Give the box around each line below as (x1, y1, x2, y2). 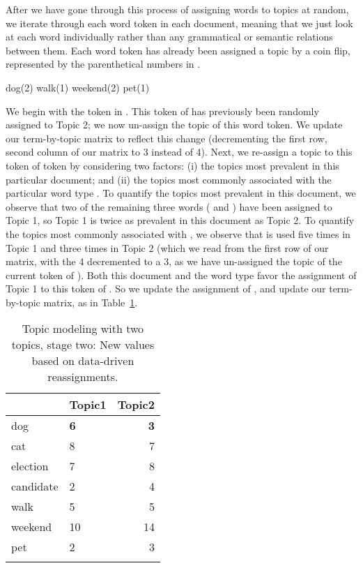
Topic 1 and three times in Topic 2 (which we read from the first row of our (6, 240, 329, 255)
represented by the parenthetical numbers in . (6, 57, 201, 71)
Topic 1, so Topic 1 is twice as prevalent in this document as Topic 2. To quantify (6, 213, 355, 227)
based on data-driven (31, 352, 134, 369)
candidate (11, 478, 59, 495)
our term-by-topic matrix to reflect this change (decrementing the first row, (6, 130, 327, 145)
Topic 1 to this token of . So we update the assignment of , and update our (6, 281, 326, 296)
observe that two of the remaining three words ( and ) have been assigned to (6, 199, 332, 214)
